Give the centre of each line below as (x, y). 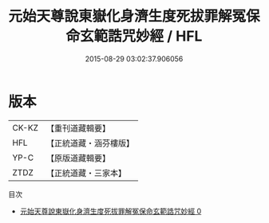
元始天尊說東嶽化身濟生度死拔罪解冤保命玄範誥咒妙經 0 (111, 211)
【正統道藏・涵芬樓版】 (90, 143)
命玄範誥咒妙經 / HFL (134, 36)
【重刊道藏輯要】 (78, 128)
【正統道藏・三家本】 (86, 173)
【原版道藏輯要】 (78, 158)
